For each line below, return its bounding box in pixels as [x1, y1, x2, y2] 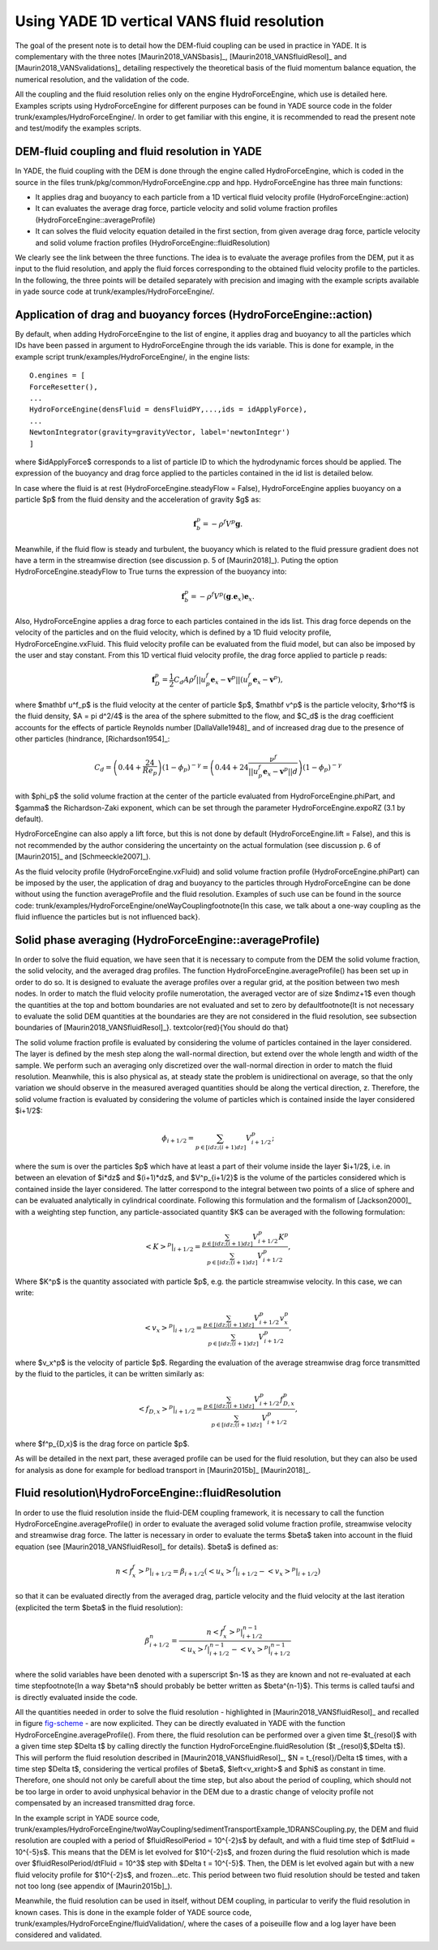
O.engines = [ [29, 371, 85, 381]
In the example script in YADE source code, [15, 1813, 160, 1823]
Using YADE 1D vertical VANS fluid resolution [15, 12, 324, 30]
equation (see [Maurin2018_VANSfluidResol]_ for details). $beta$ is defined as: [15, 1542, 279, 1552]
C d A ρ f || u [173, 674, 207, 686]
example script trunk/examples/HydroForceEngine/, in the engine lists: [15, 351, 251, 361]
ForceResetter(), [29, 382, 98, 391]
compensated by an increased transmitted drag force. [15, 1798, 195, 1808]
